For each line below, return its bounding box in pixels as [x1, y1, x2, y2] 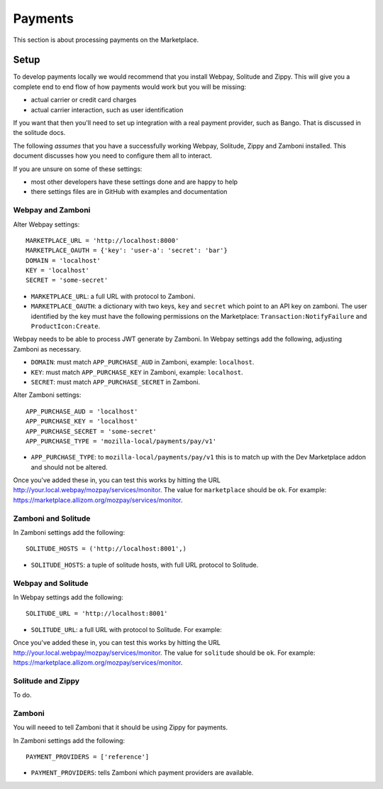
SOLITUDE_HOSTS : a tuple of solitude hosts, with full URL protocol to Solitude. [30, 560, 259, 569]
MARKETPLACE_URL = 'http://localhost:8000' [26, 236, 179, 244]
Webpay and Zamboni [13, 205, 91, 215]
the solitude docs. [13, 129, 66, 137]
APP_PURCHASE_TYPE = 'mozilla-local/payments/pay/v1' [26, 437, 216, 445]
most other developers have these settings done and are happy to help [30, 178, 238, 186]
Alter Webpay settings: [13, 220, 80, 229]
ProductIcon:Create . [30, 322, 101, 330]
